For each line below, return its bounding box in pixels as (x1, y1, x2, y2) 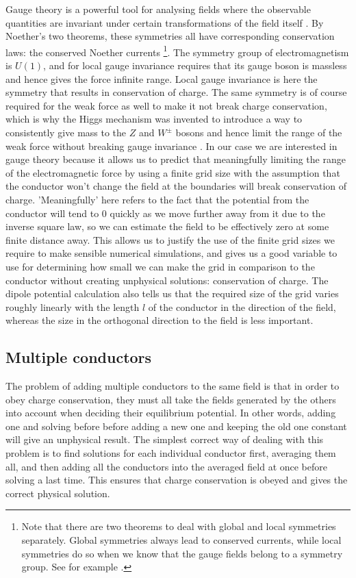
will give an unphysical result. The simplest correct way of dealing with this (5, 432, 324, 447)
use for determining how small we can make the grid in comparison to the (5, 259, 315, 273)
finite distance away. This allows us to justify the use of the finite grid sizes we (5, 232, 335, 247)
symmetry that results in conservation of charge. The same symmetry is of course (5, 85, 347, 99)
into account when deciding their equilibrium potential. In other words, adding (5, 405, 336, 420)
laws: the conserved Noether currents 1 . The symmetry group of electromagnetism (5, 42, 349, 59)
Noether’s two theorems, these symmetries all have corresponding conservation (5, 29, 335, 43)
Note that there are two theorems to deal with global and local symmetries (21, 519, 336, 533)
